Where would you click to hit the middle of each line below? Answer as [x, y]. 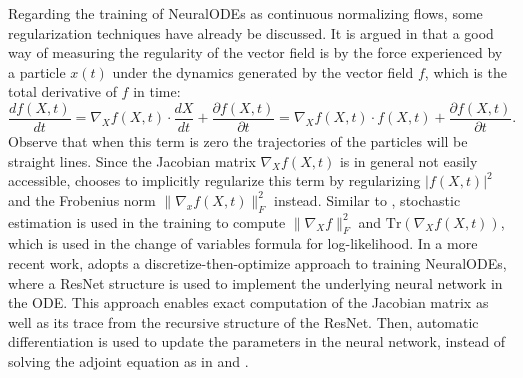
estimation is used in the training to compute [147, 221]
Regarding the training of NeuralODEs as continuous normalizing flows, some [245, 13]
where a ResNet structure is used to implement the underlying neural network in [255, 282]
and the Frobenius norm [82, 199]
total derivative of [62, 91]
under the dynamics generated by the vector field [263, 71]
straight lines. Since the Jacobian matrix [132, 160]
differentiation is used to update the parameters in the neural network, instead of [257, 341]
